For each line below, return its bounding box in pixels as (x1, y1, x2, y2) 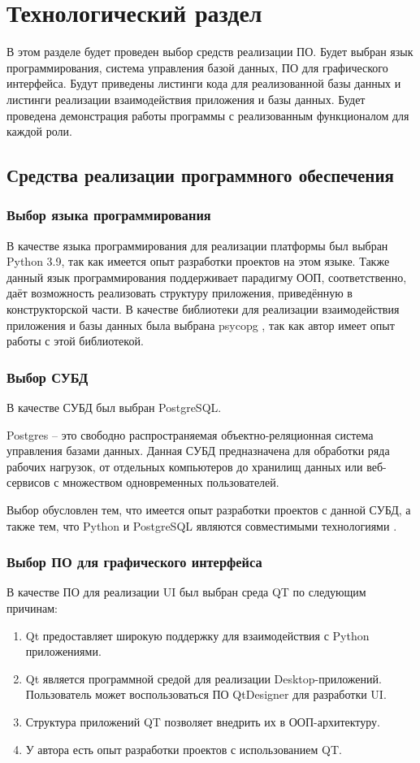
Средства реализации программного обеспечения (6, 163, 394, 188)
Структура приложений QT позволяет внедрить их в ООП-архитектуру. (25, 713, 381, 730)
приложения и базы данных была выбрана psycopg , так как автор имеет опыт (6, 316, 395, 333)
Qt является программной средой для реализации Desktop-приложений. (25, 670, 382, 687)
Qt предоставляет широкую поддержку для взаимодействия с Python (25, 626, 370, 644)
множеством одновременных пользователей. (63, 474, 279, 491)
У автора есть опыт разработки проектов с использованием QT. (25, 740, 342, 757)
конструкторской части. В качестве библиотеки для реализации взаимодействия (6, 301, 400, 318)
